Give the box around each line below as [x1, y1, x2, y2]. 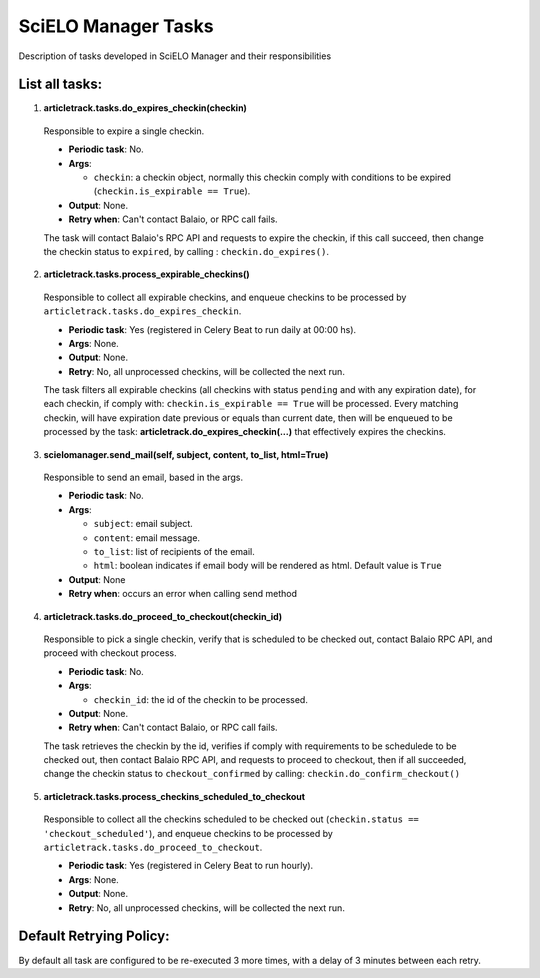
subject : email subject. [93, 518, 194, 530]
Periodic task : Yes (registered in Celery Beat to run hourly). [68, 860, 314, 872]
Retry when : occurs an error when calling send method [68, 588, 298, 600]
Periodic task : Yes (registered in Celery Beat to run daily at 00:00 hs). [68, 323, 357, 335]
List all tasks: [18, 76, 103, 93]
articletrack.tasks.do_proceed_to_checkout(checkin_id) [43, 610, 283, 622]
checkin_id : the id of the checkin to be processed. [93, 693, 309, 705]
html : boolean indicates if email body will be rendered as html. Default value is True [93, 560, 442, 572]
